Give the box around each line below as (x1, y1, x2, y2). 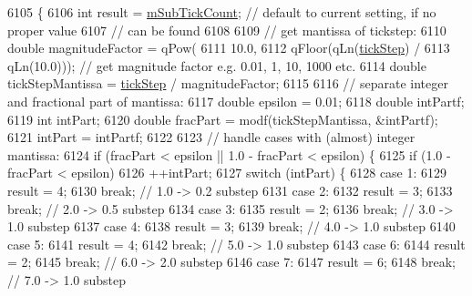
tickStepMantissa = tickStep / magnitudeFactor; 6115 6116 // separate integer (7, 74, 448, 93)
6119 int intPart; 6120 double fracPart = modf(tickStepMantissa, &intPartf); (7, 109, 438, 128)
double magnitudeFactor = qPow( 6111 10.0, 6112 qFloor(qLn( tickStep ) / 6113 (7, 38, 450, 57)
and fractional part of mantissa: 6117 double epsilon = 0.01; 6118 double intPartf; (7, 91, 465, 110)
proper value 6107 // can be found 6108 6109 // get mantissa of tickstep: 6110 (7, 20, 446, 39)
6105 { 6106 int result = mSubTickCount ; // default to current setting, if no (7, 3, 436, 21)
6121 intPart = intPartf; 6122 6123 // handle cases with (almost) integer (7, 128, 416, 147)
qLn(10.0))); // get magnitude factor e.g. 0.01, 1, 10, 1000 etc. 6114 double (7, 56, 426, 75)
